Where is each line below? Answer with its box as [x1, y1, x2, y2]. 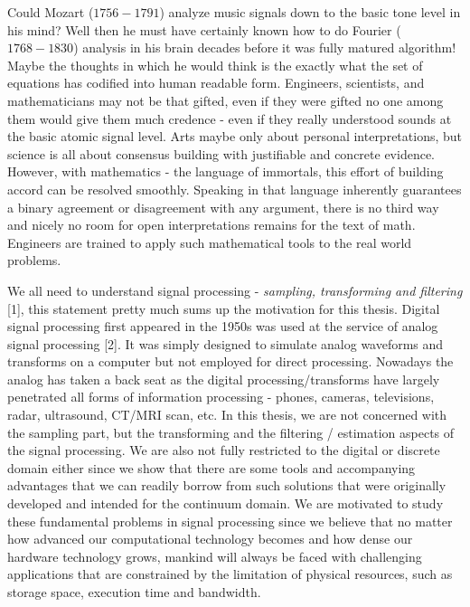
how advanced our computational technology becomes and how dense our [7, 529, 413, 548]
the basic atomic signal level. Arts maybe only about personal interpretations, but [7, 127, 463, 146]
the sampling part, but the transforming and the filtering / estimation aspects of [7, 422, 455, 441]
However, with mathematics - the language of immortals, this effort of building [7, 162, 444, 181]
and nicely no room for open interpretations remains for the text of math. [7, 215, 416, 234]
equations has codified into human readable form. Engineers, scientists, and [7, 73, 425, 92]
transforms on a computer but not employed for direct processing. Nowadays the [7, 352, 454, 371]
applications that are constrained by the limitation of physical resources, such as [7, 564, 453, 583]
